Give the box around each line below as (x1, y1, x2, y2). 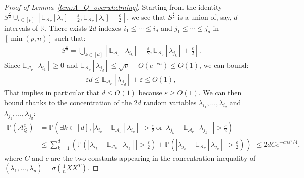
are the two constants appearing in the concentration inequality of (51, 152, 256, 163)
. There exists (45, 22, 87, 33)
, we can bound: (199, 59, 249, 70)
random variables (143, 97, 197, 107)
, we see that (127, 11, 166, 22)
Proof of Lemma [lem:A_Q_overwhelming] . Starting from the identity (4, 2, 222, 12)
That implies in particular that (4, 87, 100, 97)
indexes (98, 22, 121, 33)
